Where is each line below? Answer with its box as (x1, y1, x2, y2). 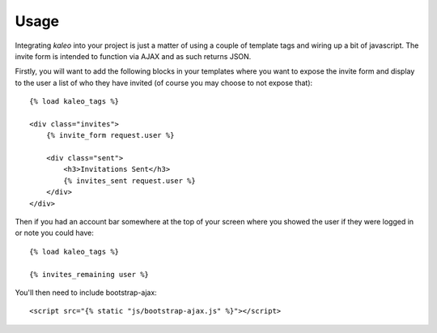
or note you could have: (15, 228, 95, 238)
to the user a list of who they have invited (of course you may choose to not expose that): (15, 78, 313, 88)
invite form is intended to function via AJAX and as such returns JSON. (15, 51, 252, 61)
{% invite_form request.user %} (45, 130, 175, 140)
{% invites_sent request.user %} (63, 176, 196, 186)
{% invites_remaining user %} (29, 270, 150, 279)
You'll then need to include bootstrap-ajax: (15, 288, 157, 297)
